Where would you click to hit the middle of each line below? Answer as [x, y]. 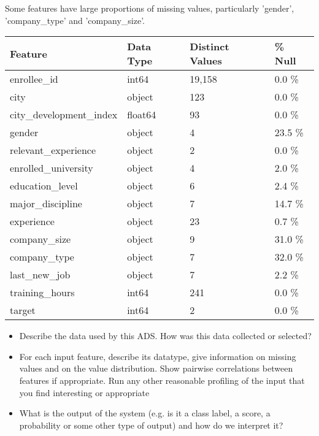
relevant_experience [53, 150]
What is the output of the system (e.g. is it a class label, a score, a [145, 413]
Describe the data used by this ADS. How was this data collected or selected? [165, 336]
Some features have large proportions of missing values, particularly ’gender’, [150, 8]
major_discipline [46, 204]
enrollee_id [34, 79]
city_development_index [64, 115]
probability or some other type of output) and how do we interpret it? [151, 425]
